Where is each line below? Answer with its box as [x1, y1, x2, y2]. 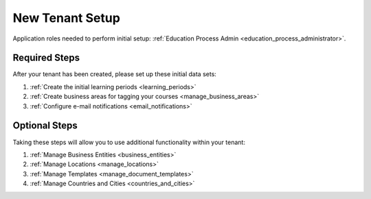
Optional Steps [12, 120, 78, 132]
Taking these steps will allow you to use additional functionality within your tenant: [12, 138, 245, 146]
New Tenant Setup [12, 10, 120, 25]
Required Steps [12, 52, 80, 64]
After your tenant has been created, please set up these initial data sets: [12, 70, 216, 78]
